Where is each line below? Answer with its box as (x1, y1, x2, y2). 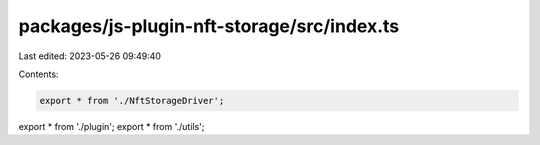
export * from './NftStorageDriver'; (39, 95, 225, 106)
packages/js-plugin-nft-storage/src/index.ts (18, 15, 400, 37)
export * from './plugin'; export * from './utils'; (18, 120, 205, 132)
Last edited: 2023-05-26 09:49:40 (18, 50, 162, 62)
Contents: (18, 68, 59, 80)
